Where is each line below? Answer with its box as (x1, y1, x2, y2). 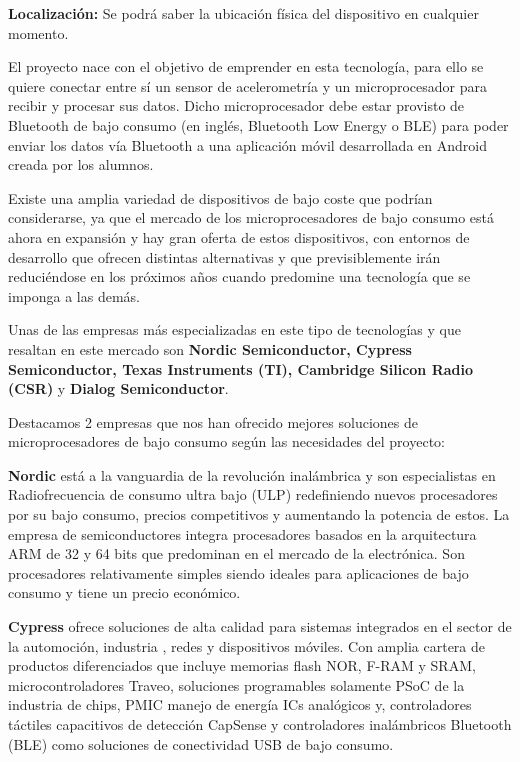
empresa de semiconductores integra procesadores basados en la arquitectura (8, 523, 477, 544)
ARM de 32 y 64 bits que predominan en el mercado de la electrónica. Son (8, 543, 465, 564)
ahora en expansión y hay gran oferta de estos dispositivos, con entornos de (8, 226, 470, 247)
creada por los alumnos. (8, 154, 154, 175)
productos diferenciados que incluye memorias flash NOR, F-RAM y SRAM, (8, 655, 476, 676)
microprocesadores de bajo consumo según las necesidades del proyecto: (8, 431, 445, 452)
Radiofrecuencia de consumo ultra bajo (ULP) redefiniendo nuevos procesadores (8, 484, 498, 505)
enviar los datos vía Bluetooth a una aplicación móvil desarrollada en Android (8, 134, 487, 155)
